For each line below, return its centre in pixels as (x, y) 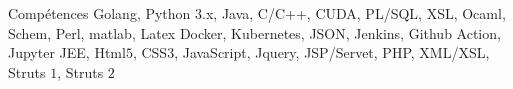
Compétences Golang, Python (99, 13)
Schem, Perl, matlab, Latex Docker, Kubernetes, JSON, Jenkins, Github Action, (254, 32)
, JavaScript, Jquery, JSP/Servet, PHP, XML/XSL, (332, 52)
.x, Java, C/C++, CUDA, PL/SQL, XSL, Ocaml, (354, 13)
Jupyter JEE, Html (67, 52)
